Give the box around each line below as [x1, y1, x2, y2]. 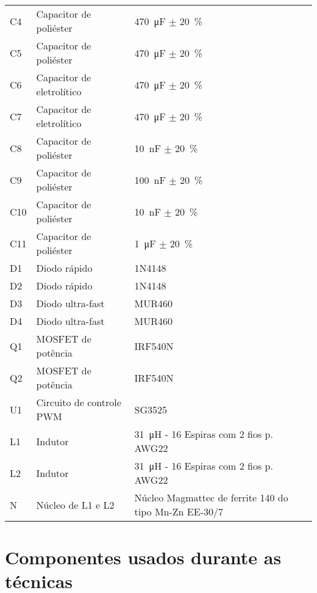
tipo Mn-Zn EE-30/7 [134, 504, 223, 518]
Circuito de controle [36, 395, 121, 409]
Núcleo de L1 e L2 [36, 497, 115, 512]
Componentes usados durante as [5, 545, 282, 570]
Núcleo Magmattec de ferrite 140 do [134, 490, 288, 504]
